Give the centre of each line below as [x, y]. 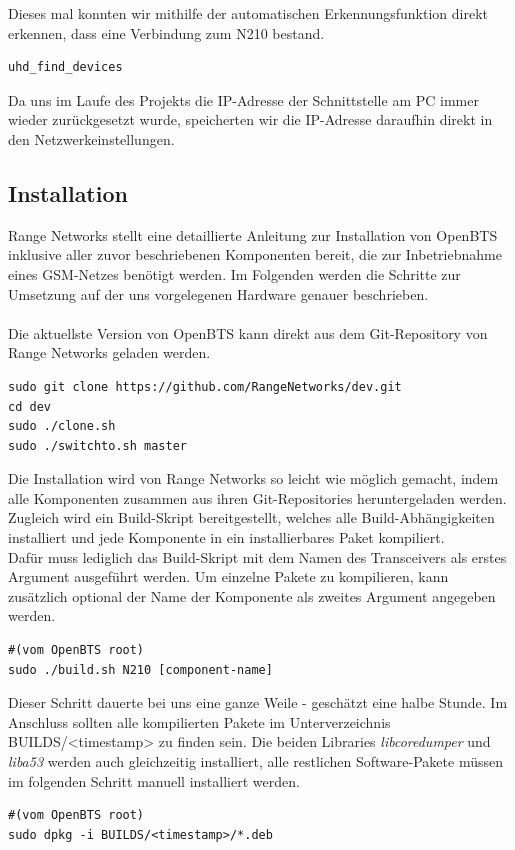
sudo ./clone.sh [62, 426]
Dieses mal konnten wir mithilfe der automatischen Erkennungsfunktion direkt [248, 13]
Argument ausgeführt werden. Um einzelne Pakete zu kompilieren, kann [228, 576]
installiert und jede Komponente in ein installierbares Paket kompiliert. [226, 537]
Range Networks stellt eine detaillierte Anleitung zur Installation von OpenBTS [253, 234]
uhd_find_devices [65, 67]
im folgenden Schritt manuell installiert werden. [154, 780]
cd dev [29, 406]
